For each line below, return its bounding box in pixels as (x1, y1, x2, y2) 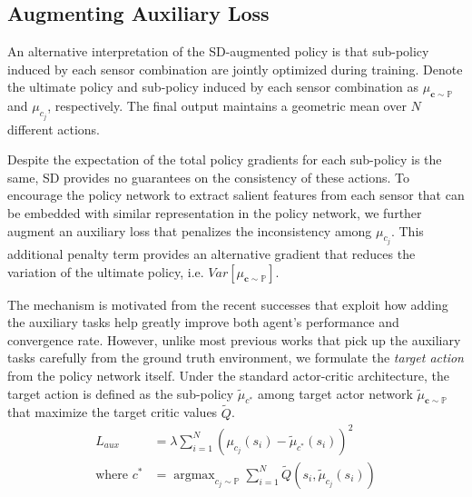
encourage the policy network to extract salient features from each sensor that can (7, 185, 465, 204)
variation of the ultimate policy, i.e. (7, 262, 204, 281)
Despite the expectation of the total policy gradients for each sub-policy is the (7, 150, 442, 169)
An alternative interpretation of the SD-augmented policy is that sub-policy (7, 42, 429, 61)
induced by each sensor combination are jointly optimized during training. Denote (7, 59, 463, 78)
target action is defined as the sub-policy (7, 383, 234, 403)
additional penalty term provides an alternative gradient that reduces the (7, 244, 416, 263)
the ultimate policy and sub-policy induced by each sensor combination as (7, 77, 419, 96)
